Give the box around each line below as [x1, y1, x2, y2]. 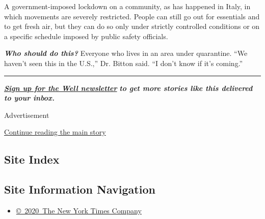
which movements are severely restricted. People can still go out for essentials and [4, 11, 260, 21]
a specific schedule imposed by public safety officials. [4, 30, 168, 41]
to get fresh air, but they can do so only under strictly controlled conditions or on [4, 21, 260, 32]
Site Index [4, 151, 60, 167]
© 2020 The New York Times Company [16, 205, 142, 215]
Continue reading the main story [4, 127, 106, 137]
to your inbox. [4, 92, 55, 103]
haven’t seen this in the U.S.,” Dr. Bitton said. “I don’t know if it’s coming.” [4, 57, 243, 68]
